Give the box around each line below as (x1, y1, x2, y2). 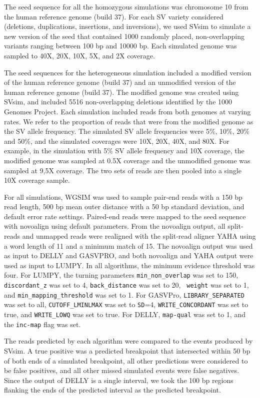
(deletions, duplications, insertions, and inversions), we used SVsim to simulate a (4, 21, 251, 31)
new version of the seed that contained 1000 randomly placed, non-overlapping (4, 30, 244, 41)
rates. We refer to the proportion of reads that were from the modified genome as (4, 116, 253, 126)
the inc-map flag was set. (4, 319, 81, 329)
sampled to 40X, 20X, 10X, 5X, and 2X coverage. (4, 50, 155, 60)
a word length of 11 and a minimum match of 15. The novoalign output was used (4, 240, 253, 251)
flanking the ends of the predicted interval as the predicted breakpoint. (4, 385, 221, 395)
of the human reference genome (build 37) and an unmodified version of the (4, 77, 236, 87)
